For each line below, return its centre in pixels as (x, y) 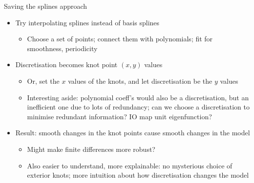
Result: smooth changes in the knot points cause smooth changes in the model (133, 133)
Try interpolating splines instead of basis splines (87, 22)
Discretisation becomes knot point (66, 64)
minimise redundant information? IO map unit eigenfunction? (119, 116)
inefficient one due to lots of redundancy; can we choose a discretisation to (138, 107)
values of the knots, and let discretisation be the (140, 81)
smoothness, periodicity (62, 48)
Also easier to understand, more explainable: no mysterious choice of (130, 165)
